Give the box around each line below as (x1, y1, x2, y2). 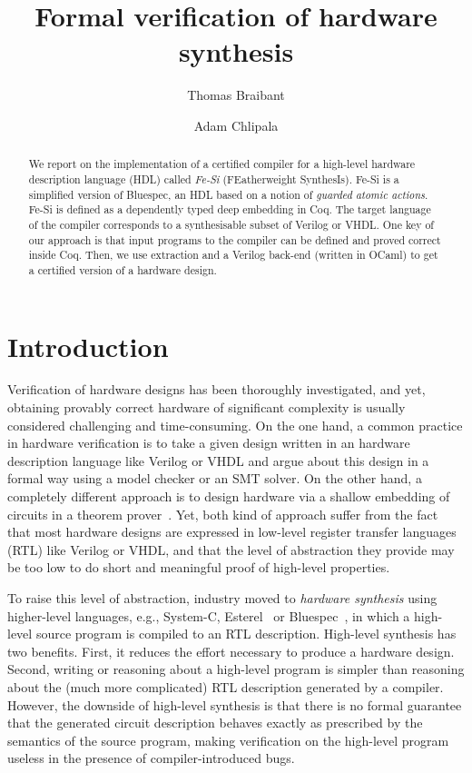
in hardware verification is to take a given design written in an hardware (7, 433, 410, 452)
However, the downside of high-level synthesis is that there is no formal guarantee (7, 695, 462, 714)
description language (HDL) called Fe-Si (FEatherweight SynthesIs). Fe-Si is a (28, 171, 399, 186)
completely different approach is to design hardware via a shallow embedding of (7, 487, 450, 506)
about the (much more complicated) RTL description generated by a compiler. (7, 677, 444, 696)
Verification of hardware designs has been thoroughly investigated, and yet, (7, 380, 426, 399)
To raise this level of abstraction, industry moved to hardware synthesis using (7, 589, 438, 608)
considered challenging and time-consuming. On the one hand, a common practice (7, 415, 463, 434)
